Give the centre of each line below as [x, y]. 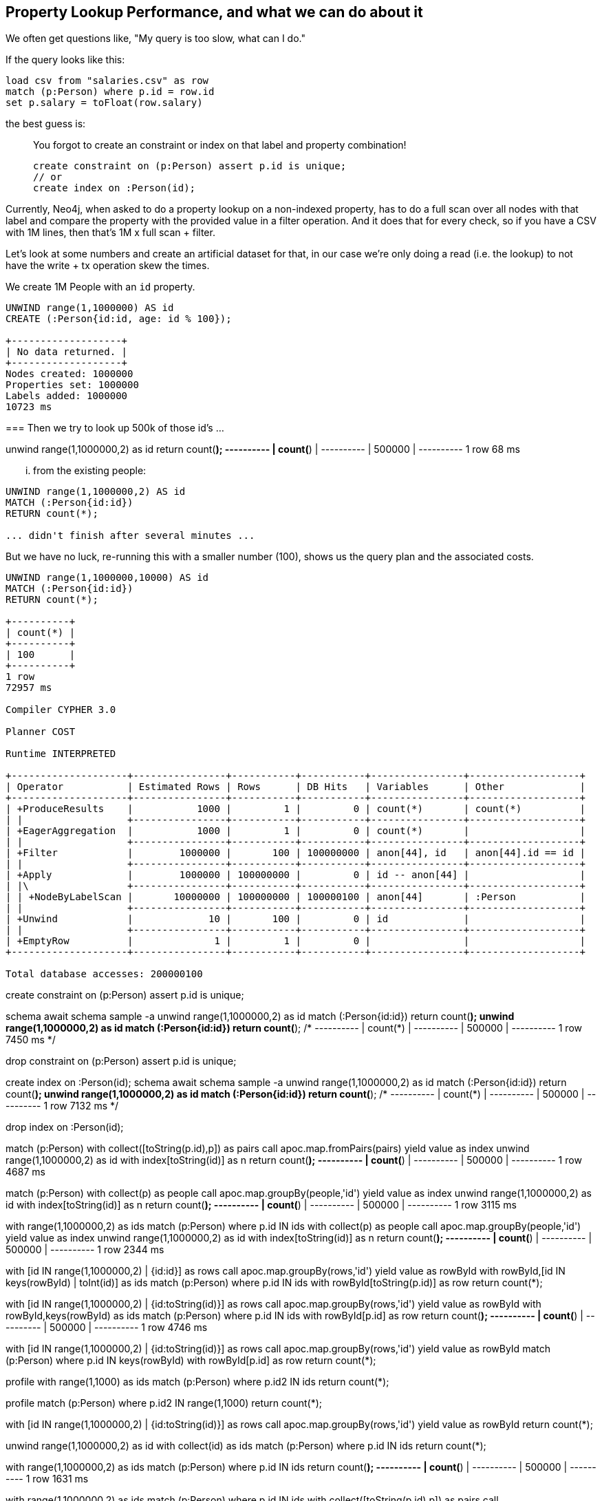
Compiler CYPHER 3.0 [61, 710]
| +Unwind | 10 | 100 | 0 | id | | [295, 919]
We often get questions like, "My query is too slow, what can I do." [155, 39]
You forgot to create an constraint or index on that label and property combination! [220, 145]
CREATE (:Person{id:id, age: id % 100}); [119, 319]
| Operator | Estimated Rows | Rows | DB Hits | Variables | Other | [295, 787]
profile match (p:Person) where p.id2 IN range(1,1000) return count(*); [164, 1403]
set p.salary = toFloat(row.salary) [104, 103]
